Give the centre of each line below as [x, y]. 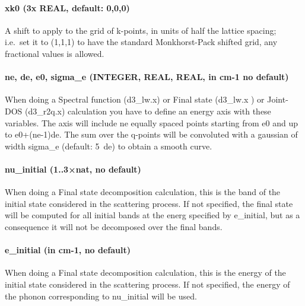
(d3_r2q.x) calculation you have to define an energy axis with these [148, 111]
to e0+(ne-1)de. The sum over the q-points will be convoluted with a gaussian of [151, 134]
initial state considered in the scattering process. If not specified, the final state [149, 203]
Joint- [278, 99]
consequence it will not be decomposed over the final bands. [114, 226]
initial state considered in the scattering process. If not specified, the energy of [147, 284]
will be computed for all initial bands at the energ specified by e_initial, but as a [152, 215]
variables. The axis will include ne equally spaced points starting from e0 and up [152, 122]
